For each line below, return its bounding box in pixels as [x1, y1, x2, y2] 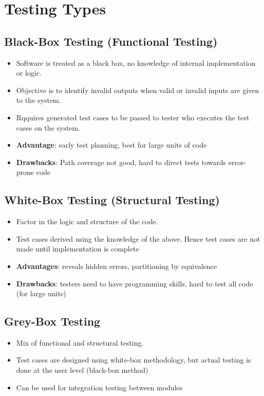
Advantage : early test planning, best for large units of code [16, 139, 207, 150]
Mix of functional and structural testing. [16, 337, 144, 348]
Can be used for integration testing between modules [16, 382, 183, 392]
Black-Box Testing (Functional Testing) [4, 33, 218, 49]
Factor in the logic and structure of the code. [16, 216, 158, 227]
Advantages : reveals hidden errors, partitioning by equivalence [16, 260, 217, 271]
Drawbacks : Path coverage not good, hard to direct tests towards [16, 156, 227, 167]
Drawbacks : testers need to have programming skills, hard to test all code [16, 278, 253, 289]
